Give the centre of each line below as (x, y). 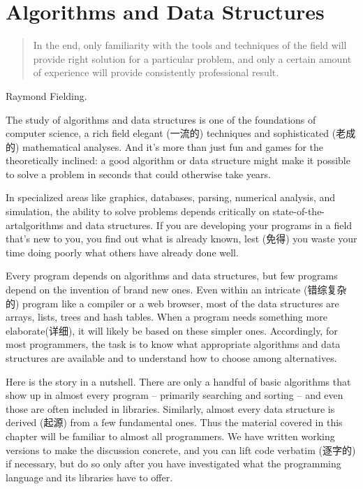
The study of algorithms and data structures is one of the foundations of (161, 119)
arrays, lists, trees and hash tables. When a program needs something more (166, 317)
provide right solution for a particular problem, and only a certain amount (192, 58)
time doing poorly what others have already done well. (122, 252)
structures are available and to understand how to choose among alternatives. (171, 358)
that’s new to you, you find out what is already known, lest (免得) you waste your (181, 239)
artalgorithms (35, 225)
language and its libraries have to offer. (89, 477)
